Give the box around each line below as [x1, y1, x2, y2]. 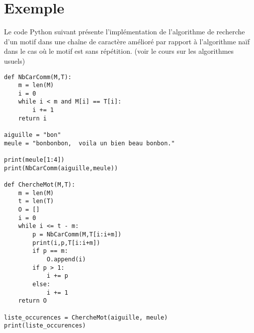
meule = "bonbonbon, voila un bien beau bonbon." [4, 139, 175, 147]
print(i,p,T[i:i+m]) [32, 239, 100, 246]
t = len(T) [18, 198, 54, 205]
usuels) [4, 55, 25, 66]
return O [18, 297, 47, 305]
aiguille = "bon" [4, 131, 61, 139]
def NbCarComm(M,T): [4, 73, 72, 81]
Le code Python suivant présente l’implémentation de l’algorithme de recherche [4, 26, 245, 37]
